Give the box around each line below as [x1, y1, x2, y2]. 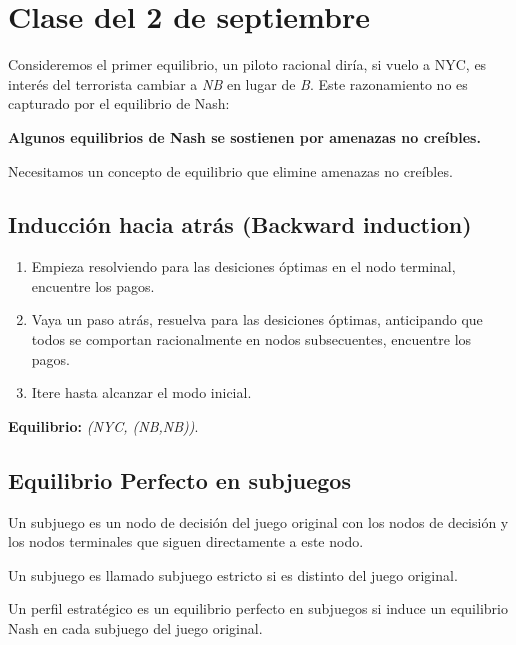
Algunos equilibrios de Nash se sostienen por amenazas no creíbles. [8, 126, 481, 147]
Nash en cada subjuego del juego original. [8, 618, 263, 639]
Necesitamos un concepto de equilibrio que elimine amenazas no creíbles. [8, 160, 453, 181]
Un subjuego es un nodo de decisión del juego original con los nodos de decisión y [8, 511, 509, 532]
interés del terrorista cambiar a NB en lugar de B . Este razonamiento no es [8, 73, 468, 94]
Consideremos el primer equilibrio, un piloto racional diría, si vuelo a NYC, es [8, 54, 487, 75]
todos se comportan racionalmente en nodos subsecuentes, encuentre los [31, 329, 472, 350]
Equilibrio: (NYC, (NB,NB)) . [8, 415, 199, 436]
